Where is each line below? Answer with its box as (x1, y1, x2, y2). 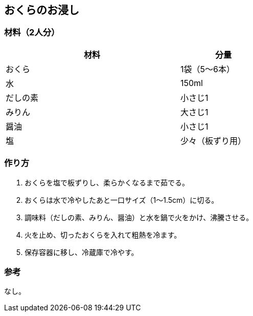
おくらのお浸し (4, 4, 79, 16)
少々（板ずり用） (180, 135, 246, 146)
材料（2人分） (4, 27, 60, 38)
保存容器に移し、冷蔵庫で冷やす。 (25, 247, 139, 257)
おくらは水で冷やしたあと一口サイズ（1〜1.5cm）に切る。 (25, 195, 219, 204)
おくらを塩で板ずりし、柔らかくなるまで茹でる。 (25, 178, 189, 187)
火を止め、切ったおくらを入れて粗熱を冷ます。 (25, 230, 181, 239)
